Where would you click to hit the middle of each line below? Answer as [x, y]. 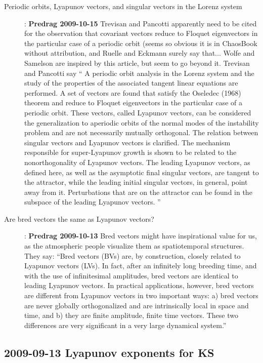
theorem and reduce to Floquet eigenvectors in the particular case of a [134, 103]
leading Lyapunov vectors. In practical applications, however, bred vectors [139, 285]
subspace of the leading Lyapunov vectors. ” [93, 202]
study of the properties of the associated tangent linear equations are [131, 83]
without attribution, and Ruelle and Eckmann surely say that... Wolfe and [140, 53]
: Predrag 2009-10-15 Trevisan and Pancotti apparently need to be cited [141, 23]
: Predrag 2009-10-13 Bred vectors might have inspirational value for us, [141, 236]
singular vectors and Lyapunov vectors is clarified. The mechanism [127, 142]
